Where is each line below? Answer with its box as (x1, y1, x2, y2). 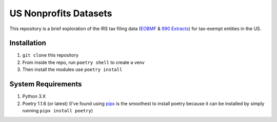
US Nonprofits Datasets (9, 8, 112, 19)
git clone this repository (22, 52, 79, 58)
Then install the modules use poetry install (22, 66, 123, 72)
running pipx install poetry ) (22, 107, 93, 113)
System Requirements (9, 80, 82, 89)
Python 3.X (22, 93, 46, 100)
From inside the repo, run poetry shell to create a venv (22, 59, 145, 65)
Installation (9, 39, 46, 47)
